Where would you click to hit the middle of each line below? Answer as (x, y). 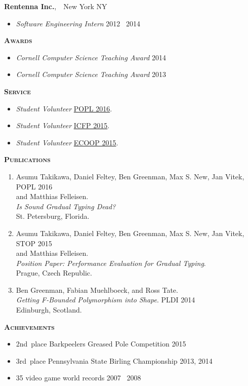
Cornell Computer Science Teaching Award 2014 (91, 57)
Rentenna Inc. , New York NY (56, 6)
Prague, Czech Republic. (54, 273)
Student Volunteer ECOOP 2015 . (67, 142)
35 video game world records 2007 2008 (78, 378)
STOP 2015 (34, 243)
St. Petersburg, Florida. (53, 216)
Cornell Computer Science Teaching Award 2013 (91, 74)
